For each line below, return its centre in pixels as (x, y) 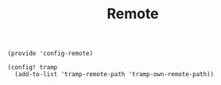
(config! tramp (33, 68)
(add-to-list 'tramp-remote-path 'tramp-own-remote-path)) (114, 75)
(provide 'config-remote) (50, 54)
